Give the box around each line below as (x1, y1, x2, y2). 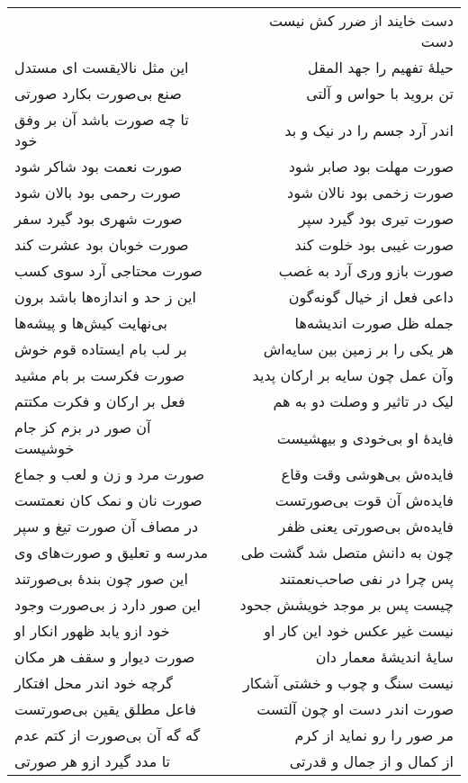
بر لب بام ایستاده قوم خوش (14, 338, 187, 359)
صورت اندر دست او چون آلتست (256, 698, 454, 719)
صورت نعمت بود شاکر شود (14, 156, 183, 176)
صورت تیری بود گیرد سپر (299, 208, 454, 229)
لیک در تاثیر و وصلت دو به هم (273, 391, 454, 411)
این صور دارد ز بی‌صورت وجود (14, 594, 201, 615)
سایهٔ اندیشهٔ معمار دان (315, 646, 454, 667)
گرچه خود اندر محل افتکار (14, 672, 173, 693)
